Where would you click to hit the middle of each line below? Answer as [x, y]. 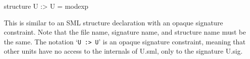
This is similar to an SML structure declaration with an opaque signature [114, 22]
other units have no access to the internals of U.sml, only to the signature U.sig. [123, 51]
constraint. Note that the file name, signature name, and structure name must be [125, 32]
